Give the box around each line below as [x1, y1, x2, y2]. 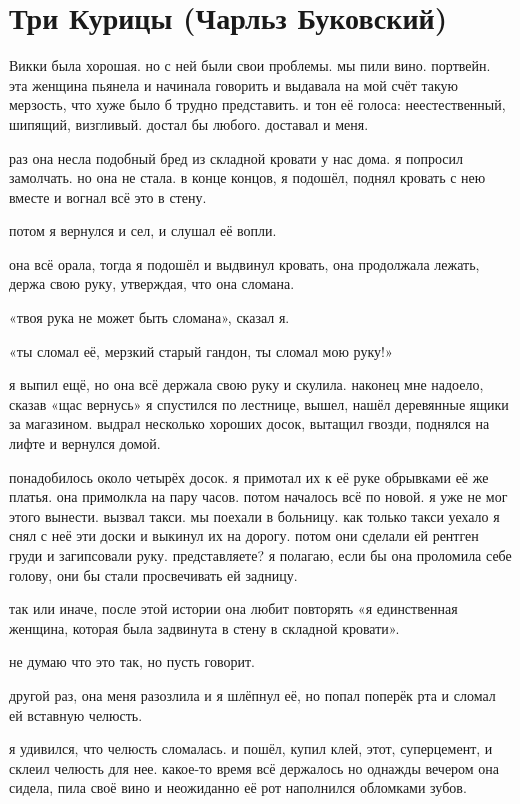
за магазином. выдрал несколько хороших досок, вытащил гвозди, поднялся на [9, 413, 490, 434]
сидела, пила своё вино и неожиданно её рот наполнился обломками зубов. [9, 777, 467, 798]
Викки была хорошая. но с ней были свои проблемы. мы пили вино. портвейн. [9, 55, 491, 76]
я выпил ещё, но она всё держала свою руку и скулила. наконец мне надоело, [9, 374, 484, 395]
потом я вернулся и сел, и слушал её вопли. [9, 220, 277, 241]
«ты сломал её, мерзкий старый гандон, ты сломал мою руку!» [9, 340, 393, 361]
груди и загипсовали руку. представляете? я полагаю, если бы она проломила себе [9, 545, 512, 565]
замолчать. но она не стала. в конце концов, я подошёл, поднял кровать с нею [9, 167, 486, 188]
